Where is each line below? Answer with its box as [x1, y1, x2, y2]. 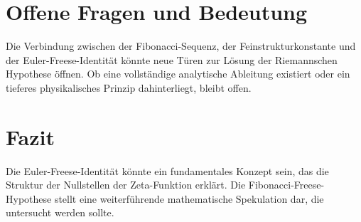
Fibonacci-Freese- [248, 177, 325, 192]
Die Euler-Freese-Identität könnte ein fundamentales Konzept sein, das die [6, 163, 329, 178]
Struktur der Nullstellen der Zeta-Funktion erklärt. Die [6, 177, 246, 192]
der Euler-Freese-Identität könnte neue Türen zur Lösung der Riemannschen [6, 52, 338, 67]
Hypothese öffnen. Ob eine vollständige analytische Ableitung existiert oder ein [6, 66, 350, 81]
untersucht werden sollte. [6, 205, 114, 220]
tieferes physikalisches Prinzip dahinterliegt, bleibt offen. [6, 80, 252, 95]
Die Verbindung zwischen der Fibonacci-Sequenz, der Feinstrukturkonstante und [6, 38, 356, 53]
